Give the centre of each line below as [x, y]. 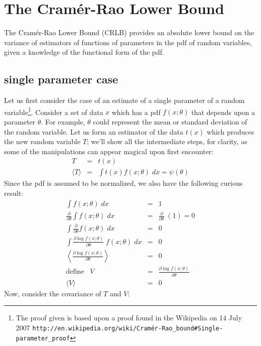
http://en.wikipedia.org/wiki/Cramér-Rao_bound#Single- [127, 329]
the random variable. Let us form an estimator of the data [94, 131]
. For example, [63, 121]
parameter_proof [43, 338]
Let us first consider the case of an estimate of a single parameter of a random [124, 100]
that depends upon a [223, 112]
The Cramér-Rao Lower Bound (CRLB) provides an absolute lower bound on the [129, 32]
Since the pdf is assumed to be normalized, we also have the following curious [123, 183]
